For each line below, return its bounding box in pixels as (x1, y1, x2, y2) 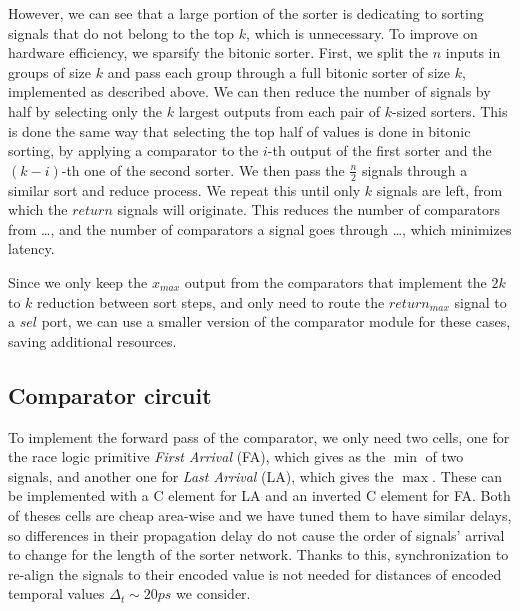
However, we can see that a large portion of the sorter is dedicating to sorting (8, 3, 484, 23)
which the (8, 199, 68, 220)
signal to (454, 291, 507, 312)
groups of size (8, 61, 92, 82)
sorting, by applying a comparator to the (8, 140, 259, 161)
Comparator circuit (8, 379, 212, 410)
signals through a (362, 159, 468, 180)
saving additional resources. (8, 330, 177, 351)
